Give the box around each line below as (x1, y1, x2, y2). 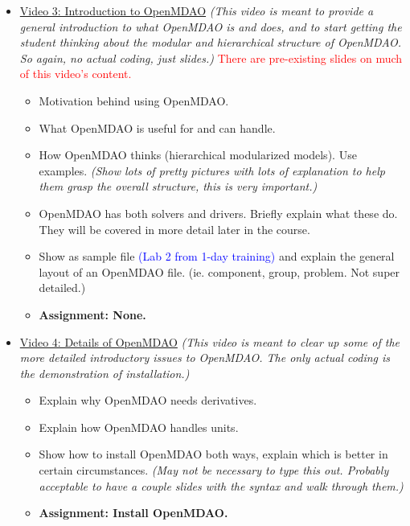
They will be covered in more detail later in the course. (39, 220, 310, 237)
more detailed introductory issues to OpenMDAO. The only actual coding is (19, 349, 391, 366)
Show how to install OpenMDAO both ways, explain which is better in (39, 446, 388, 462)
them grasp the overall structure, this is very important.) (39, 178, 318, 195)
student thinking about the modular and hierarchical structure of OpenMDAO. (19, 34, 402, 51)
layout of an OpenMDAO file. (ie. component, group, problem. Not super (39, 263, 400, 280)
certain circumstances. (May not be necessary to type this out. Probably (39, 462, 389, 479)
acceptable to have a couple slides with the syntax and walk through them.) (39, 477, 404, 494)
